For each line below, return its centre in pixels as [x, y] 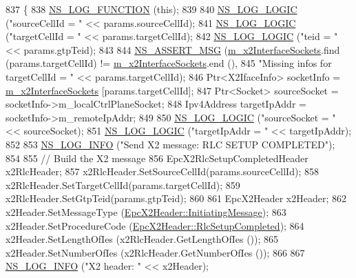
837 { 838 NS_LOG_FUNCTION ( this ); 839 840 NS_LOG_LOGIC [151, 9]
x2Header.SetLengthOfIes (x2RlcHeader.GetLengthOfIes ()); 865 [142, 239]
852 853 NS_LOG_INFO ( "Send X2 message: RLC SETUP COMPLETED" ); [170, 144]
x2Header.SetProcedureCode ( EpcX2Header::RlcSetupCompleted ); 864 [155, 225]
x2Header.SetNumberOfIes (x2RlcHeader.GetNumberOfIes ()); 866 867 [155, 252]
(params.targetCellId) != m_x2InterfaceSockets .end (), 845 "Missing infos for [169, 63]
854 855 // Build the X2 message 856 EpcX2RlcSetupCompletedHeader [157, 158]
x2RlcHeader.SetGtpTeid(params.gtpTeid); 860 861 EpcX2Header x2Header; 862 [176, 198]
